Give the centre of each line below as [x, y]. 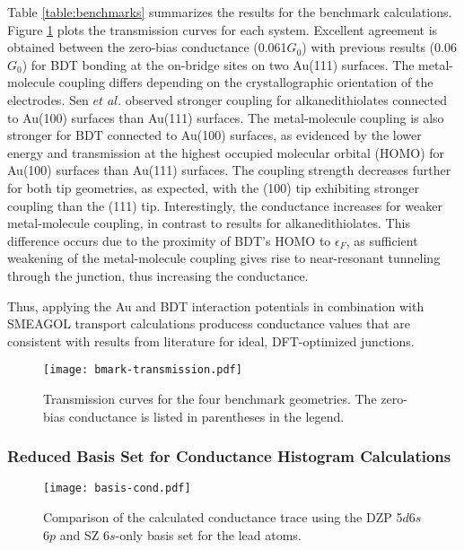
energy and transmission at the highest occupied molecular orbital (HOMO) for [226, 152]
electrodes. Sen [48, 99]
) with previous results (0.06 [379, 47]
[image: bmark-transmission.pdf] [143, 370]
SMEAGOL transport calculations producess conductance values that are [209, 323]
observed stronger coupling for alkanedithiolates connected [286, 99]
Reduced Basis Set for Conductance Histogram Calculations [229, 456]
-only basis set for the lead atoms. [208, 534]
